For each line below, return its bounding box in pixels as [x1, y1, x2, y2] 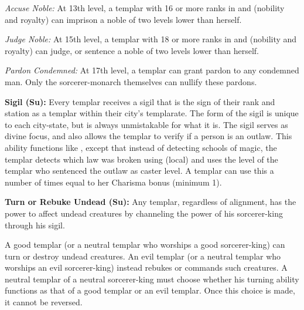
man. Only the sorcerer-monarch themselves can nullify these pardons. [5, 75, 257, 87]
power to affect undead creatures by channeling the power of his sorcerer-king [5, 207, 283, 219]
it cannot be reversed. [5, 296, 83, 308]
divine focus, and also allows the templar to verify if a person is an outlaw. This [5, 130, 292, 142]
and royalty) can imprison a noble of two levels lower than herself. [5, 13, 242, 25]
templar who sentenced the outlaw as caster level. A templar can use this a [5, 164, 274, 177]
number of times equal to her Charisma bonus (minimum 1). [5, 176, 222, 188]
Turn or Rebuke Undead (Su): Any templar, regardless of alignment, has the [5, 196, 296, 208]
